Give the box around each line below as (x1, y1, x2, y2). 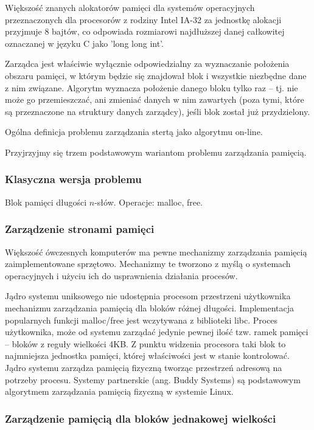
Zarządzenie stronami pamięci (5, 221, 155, 237)
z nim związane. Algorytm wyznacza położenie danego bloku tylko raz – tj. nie (5, 81, 298, 94)
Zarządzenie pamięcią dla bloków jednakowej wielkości (5, 411, 276, 426)
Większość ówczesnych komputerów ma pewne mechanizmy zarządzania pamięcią (5, 245, 307, 258)
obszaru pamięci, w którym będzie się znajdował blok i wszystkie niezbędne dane (5, 69, 307, 81)
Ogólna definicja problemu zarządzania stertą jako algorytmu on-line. (5, 125, 263, 138)
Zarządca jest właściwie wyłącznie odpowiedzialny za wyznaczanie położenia (5, 57, 290, 70)
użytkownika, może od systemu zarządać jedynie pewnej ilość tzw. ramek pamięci (5, 325, 309, 338)
